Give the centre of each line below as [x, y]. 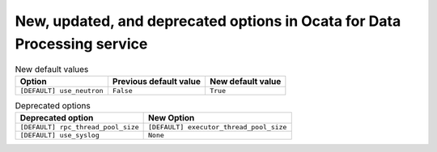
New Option [172, 118]
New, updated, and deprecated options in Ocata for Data [208, 21]
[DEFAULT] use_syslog [60, 135]
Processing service [81, 44]
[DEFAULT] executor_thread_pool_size [218, 127]
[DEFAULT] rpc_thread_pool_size [79, 127]
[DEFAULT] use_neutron [62, 90]
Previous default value [157, 81]
